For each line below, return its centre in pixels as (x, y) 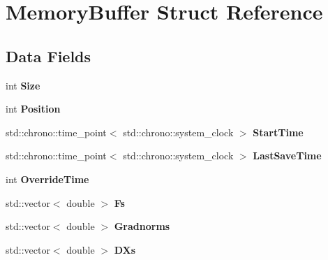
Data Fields (49, 56)
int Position (33, 109)
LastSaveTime (287, 156)
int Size (23, 85)
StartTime (278, 132)
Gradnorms (142, 226)
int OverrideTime (47, 179)
